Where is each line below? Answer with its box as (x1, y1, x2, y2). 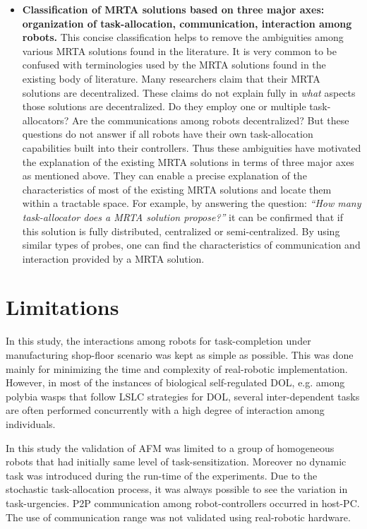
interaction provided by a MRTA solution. (22, 251, 205, 266)
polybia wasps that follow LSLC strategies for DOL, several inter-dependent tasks (6, 388, 360, 403)
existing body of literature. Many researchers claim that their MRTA (22, 71, 320, 85)
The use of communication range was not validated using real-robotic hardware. (6, 509, 351, 524)
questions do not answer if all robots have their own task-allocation (22, 126, 313, 141)
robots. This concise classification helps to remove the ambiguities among (22, 30, 344, 44)
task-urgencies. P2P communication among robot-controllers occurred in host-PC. (6, 495, 360, 510)
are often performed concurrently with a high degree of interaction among (6, 403, 325, 417)
